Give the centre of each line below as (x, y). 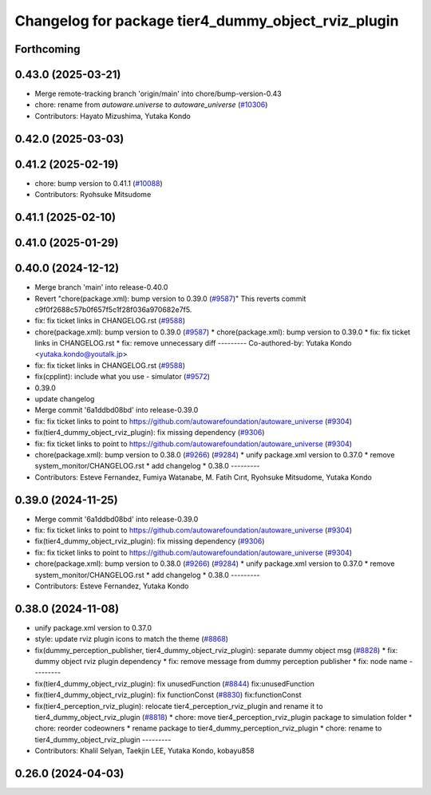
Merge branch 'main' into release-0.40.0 (101, 287)
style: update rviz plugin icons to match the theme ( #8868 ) (132, 639)
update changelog (65, 399)
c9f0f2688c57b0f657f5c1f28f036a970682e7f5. (113, 309)
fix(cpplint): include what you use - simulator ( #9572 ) (123, 377)
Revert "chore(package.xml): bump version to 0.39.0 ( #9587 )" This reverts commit (170, 299)
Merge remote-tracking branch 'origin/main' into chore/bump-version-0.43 (158, 94)
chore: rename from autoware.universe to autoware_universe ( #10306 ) (151, 105)
